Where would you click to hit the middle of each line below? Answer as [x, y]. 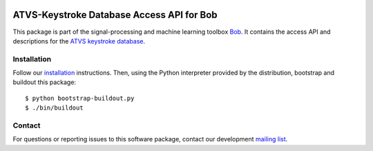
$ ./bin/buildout [54, 108]
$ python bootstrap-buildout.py [80, 98]
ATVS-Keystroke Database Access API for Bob [115, 15]
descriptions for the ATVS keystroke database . [79, 41]
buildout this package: [44, 82]
